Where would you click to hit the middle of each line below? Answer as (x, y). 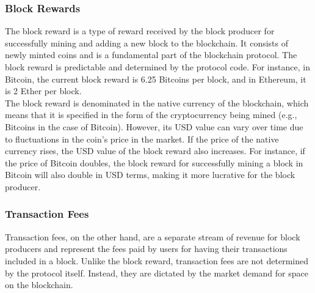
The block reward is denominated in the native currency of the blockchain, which (157, 102)
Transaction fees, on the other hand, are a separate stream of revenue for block (153, 236)
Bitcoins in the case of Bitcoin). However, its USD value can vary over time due (154, 126)
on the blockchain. (39, 285)
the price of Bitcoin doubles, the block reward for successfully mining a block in (154, 162)
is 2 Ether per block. (43, 91)
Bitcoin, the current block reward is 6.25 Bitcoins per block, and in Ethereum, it (156, 79)
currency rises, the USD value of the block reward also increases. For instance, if (155, 151)
